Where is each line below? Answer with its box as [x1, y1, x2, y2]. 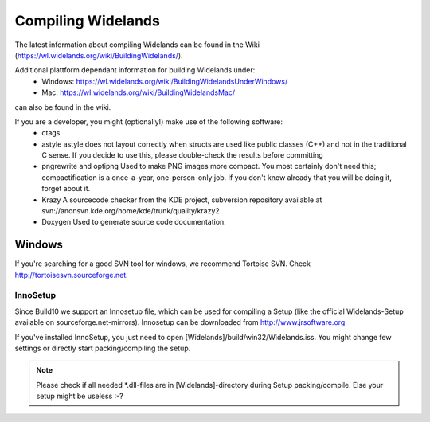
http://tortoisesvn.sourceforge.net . [14, 270, 129, 279]
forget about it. [41, 184, 91, 193]
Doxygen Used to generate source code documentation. [41, 217, 226, 227]
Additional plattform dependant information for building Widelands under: [14, 65, 256, 75]
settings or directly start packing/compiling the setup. [14, 343, 191, 354]
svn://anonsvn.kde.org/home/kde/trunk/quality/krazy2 [41, 206, 221, 216]
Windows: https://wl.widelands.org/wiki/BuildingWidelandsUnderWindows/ [41, 76, 288, 86]
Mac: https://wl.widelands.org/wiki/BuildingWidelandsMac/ [41, 88, 236, 97]
